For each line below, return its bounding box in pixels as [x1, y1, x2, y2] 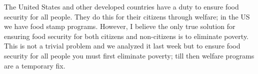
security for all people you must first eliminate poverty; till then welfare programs [4, 50, 254, 60]
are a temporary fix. [4, 60, 65, 70]
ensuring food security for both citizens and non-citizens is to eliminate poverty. [4, 30, 249, 41]
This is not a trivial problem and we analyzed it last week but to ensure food [4, 40, 240, 51]
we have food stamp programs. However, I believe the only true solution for [4, 21, 235, 31]
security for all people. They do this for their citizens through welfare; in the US [4, 11, 250, 21]
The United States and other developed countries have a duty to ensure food [4, 1, 239, 11]
